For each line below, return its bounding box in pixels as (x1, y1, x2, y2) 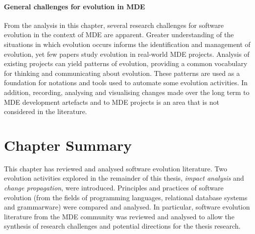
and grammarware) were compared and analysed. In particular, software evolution (4, 202, 250, 212)
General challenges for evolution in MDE (4, 1, 145, 11)
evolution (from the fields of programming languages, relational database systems (4, 192, 248, 202)
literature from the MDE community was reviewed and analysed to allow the (4, 211, 234, 221)
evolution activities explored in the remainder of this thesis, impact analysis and (4, 173, 244, 183)
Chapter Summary (4, 135, 132, 155)
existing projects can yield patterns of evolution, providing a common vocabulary (4, 58, 248, 69)
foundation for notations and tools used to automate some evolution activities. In (4, 77, 248, 88)
